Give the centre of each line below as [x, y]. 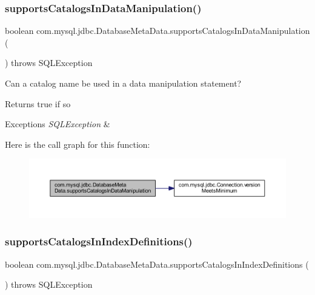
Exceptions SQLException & [58, 124]
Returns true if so [38, 103]
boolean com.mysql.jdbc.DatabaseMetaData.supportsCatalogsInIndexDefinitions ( [157, 264]
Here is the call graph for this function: [78, 144]
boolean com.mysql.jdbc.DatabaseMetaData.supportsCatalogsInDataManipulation [157, 31]
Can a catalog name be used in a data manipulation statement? [123, 83]
